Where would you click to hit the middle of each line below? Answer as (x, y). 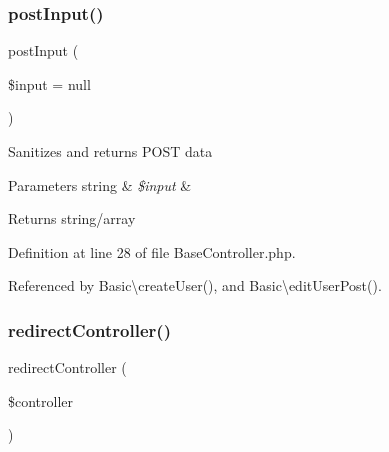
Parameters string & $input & (100, 184)
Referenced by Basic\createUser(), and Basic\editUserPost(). (195, 285)
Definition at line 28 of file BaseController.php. (152, 251)
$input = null (49, 83)
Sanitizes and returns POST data (110, 151)
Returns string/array (72, 218)
